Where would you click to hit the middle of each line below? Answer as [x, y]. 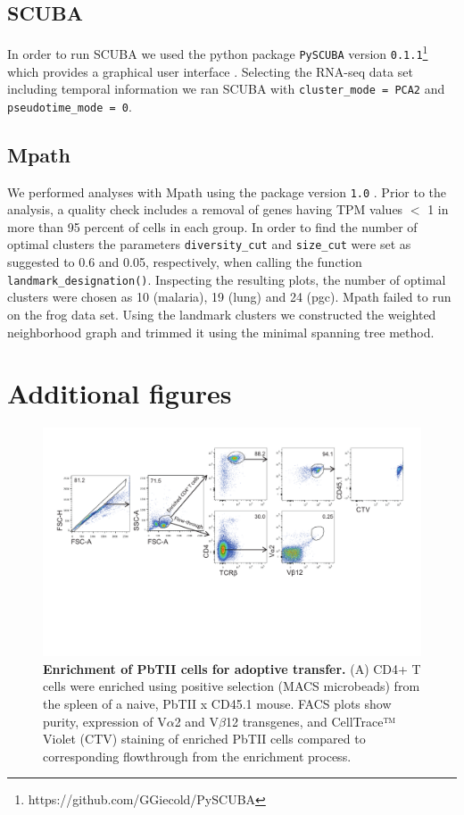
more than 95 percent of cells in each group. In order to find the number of [212, 226]
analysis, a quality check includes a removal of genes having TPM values [205, 209]
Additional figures [120, 393]
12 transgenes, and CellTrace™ [311, 721]
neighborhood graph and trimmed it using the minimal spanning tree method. [221, 332]
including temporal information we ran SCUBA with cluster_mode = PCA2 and [226, 89]
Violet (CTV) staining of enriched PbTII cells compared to [204, 739]
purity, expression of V [105, 721]
